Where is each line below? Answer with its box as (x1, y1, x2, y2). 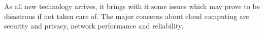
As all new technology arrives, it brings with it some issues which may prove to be (4, 1, 260, 11)
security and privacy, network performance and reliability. (4, 20, 184, 31)
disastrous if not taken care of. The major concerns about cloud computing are (4, 10, 249, 21)
